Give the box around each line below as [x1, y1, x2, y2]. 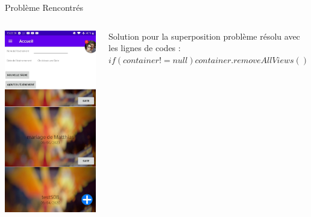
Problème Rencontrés [5, 1, 84, 13]
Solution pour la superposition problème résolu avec [108, 29, 300, 42]
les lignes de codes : [108, 41, 181, 54]
